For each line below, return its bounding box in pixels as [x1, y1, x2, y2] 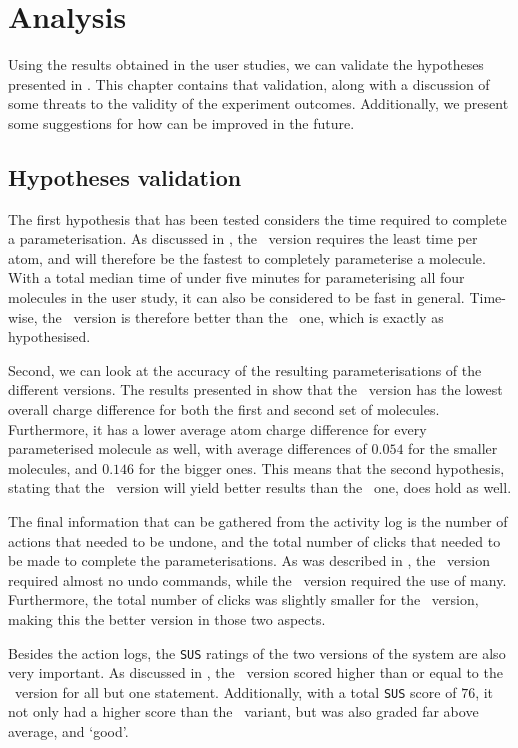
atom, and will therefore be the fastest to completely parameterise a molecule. [8, 247, 486, 268]
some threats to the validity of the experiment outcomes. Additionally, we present [8, 93, 509, 114]
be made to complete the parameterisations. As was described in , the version [8, 550, 491, 571]
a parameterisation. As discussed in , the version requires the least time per [8, 228, 478, 249]
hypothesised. [8, 326, 91, 347]
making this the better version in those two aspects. [8, 608, 326, 629]
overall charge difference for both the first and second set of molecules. [8, 399, 440, 420]
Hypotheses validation [8, 161, 242, 192]
